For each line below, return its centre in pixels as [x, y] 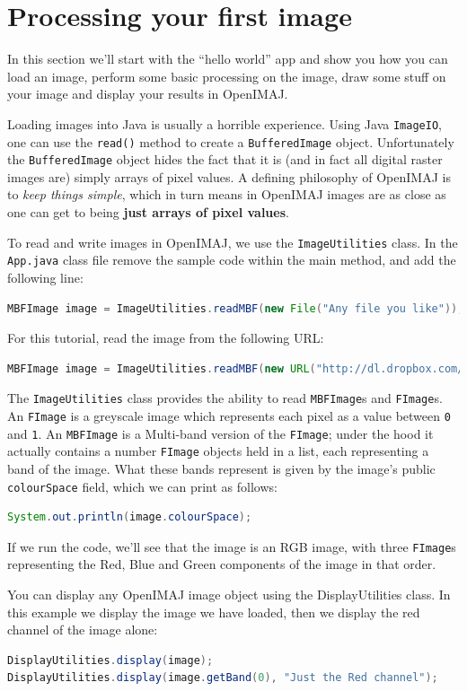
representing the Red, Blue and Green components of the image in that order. [222, 564]
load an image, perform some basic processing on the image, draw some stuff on [227, 76]
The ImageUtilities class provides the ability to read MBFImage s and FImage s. [225, 398]
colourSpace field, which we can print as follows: [142, 486]
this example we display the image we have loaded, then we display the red [214, 612]
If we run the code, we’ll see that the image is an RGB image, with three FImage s [232, 546]
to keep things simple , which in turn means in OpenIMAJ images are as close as [227, 194]
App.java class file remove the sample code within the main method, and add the [232, 260]
